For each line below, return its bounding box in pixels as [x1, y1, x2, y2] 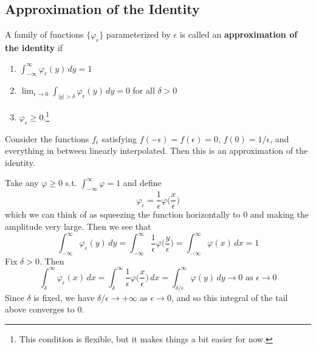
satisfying [101, 132, 137, 145]
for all [132, 84, 155, 97]
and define [123, 176, 162, 189]
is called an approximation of [179, 28, 298, 41]
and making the [250, 208, 309, 221]
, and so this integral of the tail [171, 291, 288, 303]
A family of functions [5, 28, 84, 41]
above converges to [5, 303, 75, 316]
